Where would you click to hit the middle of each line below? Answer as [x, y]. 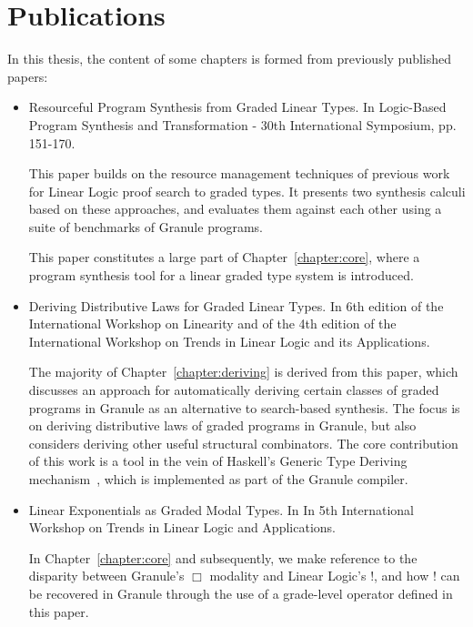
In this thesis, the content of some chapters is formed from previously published [230, 59]
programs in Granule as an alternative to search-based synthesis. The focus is [244, 407]
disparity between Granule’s [106, 576]
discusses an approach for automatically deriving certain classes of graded [234, 390]
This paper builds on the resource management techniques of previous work [239, 173]
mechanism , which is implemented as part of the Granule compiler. [218, 479]
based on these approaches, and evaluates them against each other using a [235, 209]
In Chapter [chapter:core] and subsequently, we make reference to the [223, 557]
